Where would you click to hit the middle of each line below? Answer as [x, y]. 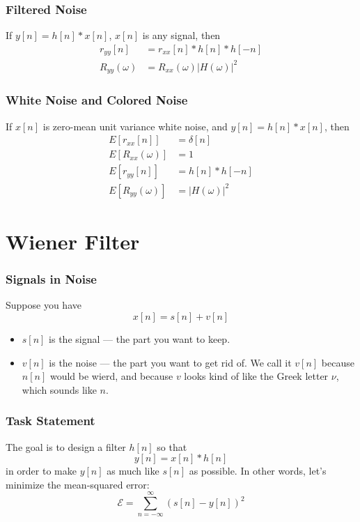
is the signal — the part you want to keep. [140, 338]
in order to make [41, 471]
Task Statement [50, 421]
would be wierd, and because [111, 376]
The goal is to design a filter [66, 446]
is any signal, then [181, 35]
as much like [133, 471]
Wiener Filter [73, 241]
